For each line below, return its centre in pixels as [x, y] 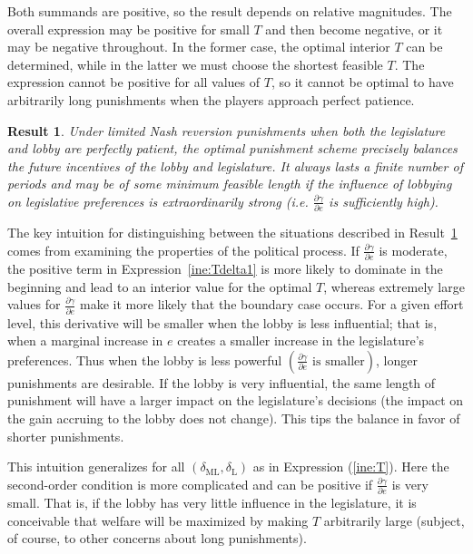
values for [34, 304]
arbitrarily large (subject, [394, 520]
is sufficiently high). [384, 201]
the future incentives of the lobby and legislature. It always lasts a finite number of [235, 165]
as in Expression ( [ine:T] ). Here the [351, 467]
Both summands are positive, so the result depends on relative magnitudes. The [230, 11]
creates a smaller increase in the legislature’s [301, 340]
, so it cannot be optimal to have [362, 82]
